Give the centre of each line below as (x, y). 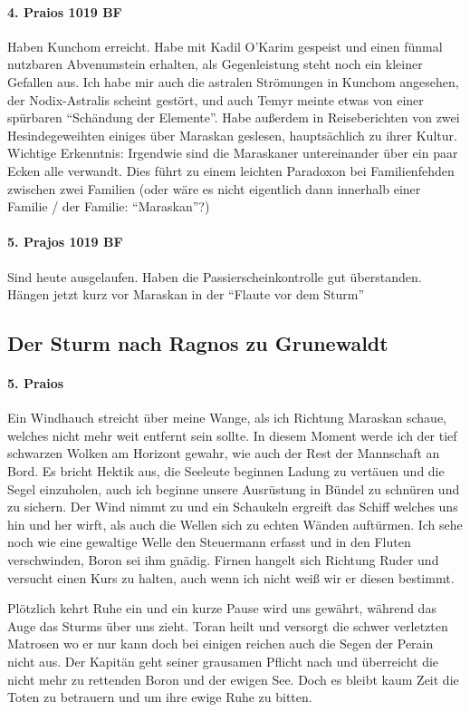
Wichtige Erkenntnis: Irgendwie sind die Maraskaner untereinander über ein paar (233, 153)
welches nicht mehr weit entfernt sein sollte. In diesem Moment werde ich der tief (232, 435)
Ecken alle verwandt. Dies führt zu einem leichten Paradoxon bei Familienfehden (231, 170)
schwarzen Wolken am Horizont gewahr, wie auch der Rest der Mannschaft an (224, 453)
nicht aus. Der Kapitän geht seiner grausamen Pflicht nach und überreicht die (223, 662)
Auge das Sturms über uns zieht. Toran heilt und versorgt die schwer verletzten (228, 625)
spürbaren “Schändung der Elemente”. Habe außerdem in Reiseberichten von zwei (234, 117)
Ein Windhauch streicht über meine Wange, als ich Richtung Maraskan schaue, (227, 418)
